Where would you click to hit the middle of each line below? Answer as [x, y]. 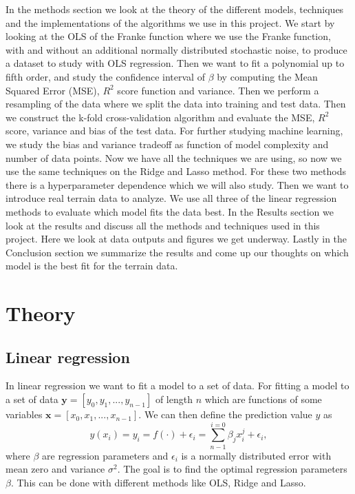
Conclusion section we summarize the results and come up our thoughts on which [177, 252]
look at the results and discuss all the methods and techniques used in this [163, 225]
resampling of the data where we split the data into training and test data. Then [176, 104]
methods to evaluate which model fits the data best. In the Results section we [170, 211]
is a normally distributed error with [256, 455]
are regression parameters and [105, 455]
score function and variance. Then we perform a [218, 90]
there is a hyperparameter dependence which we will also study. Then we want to [177, 184]
